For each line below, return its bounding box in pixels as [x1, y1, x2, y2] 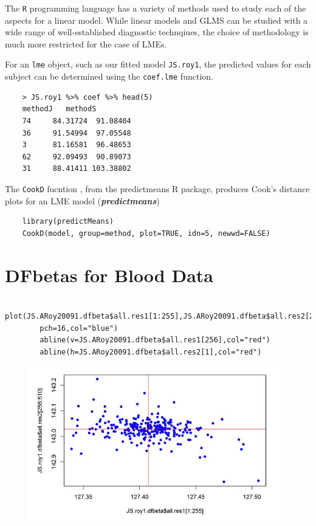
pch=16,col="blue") [39, 324, 118, 333]
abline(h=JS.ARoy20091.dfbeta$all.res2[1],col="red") [39, 347, 262, 356]
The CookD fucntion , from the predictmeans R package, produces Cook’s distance [5, 182, 310, 195]
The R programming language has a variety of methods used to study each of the [5, 2, 306, 14]
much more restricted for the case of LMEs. [5, 37, 167, 50]
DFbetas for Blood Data [5, 262, 214, 287]
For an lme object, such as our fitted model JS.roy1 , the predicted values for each [5, 58, 311, 71]
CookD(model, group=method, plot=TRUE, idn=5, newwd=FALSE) [22, 229, 270, 238]
